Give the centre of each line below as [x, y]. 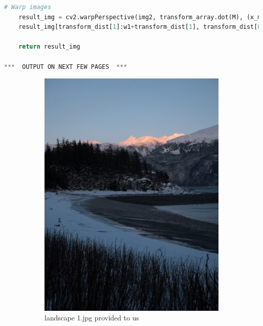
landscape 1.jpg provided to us [92, 318]
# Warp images [28, 7]
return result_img [49, 47]
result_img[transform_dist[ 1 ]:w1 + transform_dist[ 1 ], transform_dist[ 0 [140, 27]
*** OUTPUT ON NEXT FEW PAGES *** [66, 67]
